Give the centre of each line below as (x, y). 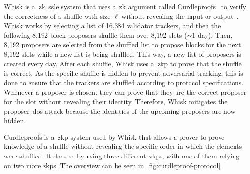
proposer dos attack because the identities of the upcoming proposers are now (120, 111)
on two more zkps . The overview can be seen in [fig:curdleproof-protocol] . (113, 165)
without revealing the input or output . (180, 16)
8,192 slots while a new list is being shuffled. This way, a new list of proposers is (123, 54)
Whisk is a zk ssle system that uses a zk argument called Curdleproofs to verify (125, 6)
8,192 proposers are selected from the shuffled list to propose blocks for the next (123, 44)
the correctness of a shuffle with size (57, 16)
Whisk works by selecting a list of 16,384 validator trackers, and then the (112, 25)
